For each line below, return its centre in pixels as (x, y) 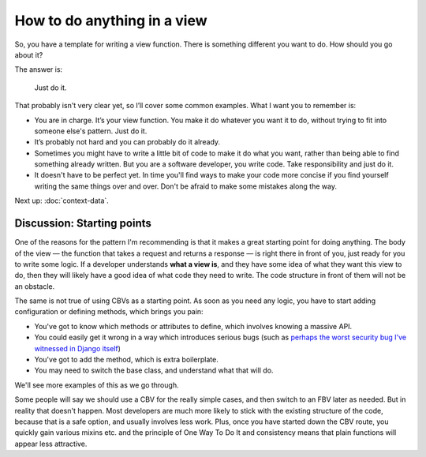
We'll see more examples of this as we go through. (97, 385)
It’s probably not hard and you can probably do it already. (127, 142)
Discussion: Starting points (83, 224)
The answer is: (39, 69)
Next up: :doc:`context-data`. (62, 200)
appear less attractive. (51, 444)
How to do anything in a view (111, 21)
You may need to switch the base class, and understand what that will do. (154, 370)
